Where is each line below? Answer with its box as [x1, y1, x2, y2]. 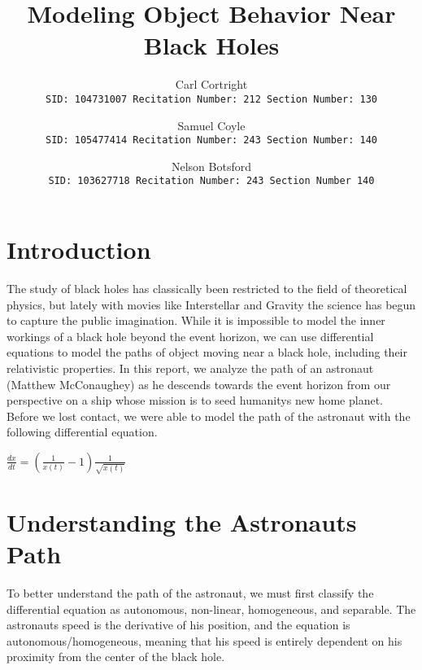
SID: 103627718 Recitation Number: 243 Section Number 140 [48, 175, 375, 187]
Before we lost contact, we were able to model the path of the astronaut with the [7, 407, 411, 424]
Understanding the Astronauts [7, 505, 357, 538]
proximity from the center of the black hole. [7, 648, 225, 665]
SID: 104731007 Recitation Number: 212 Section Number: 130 [45, 93, 378, 105]
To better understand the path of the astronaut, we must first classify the [7, 584, 374, 601]
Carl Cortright [175, 76, 248, 93]
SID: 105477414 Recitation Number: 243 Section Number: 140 [45, 134, 378, 147]
